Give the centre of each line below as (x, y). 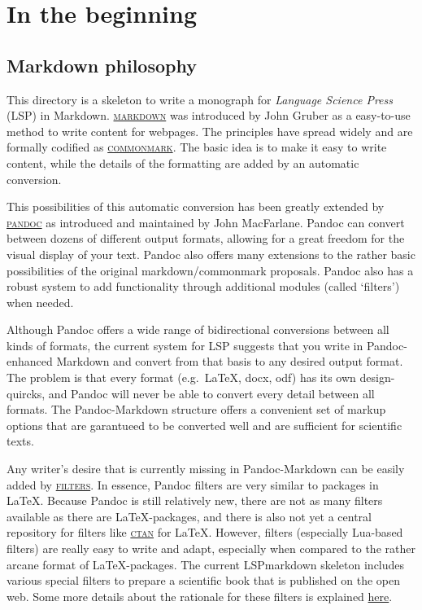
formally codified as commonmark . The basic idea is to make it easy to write (197, 147)
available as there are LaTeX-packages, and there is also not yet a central (189, 516)
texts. (20, 441)
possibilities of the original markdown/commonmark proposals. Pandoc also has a (210, 270)
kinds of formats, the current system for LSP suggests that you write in (185, 345)
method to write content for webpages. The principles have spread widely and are (210, 131)
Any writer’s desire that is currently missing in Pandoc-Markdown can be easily (206, 469)
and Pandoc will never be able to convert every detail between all (211, 393)
